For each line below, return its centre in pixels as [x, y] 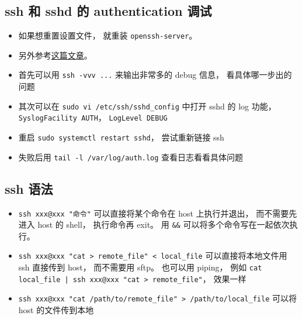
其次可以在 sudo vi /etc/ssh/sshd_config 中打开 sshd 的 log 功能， [147, 106]
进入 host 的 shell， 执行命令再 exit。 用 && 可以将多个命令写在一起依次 [154, 224]
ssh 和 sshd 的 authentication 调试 [108, 11]
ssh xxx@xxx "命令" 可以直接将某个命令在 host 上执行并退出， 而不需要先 [158, 213]
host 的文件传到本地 [56, 310]
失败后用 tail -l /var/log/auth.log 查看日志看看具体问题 [131, 157]
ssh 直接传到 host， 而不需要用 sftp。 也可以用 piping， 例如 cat [140, 267]
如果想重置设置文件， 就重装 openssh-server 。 [108, 35]
